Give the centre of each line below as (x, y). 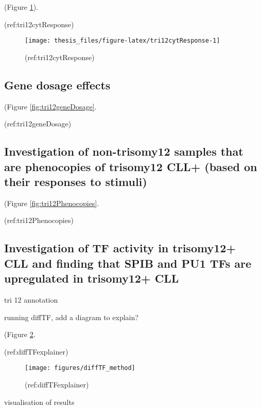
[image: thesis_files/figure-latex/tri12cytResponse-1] (123, 41)
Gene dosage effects (57, 85)
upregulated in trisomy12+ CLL (92, 278)
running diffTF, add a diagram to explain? (71, 317)
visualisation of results (39, 402)
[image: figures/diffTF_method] (80, 368)
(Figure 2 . (20, 334)
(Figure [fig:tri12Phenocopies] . (52, 203)
